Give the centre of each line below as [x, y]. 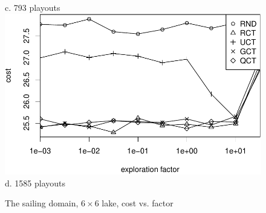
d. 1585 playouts [35, 183]
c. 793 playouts [33, 7]
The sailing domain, [42, 203]
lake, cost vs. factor [138, 203]
